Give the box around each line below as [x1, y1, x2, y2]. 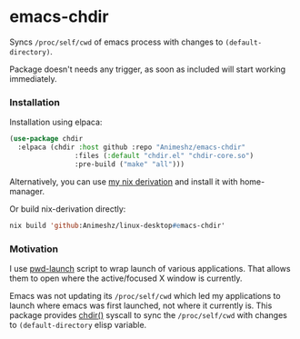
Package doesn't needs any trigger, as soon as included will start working [9, 64, 286, 75]
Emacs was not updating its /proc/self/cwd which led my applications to [9, 290, 281, 301]
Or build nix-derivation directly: [9, 203, 126, 214]
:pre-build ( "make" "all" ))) [74, 159, 185, 169]
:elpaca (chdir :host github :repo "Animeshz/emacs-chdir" [17, 143, 246, 152]
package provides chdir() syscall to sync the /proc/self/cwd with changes [9, 309, 288, 320]
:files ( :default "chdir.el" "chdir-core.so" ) [74, 151, 255, 160]
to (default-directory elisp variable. [9, 319, 147, 330]
